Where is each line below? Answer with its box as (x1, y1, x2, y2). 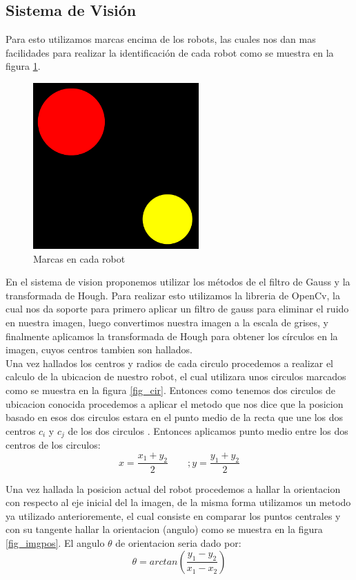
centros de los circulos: (6, 438, 101, 452)
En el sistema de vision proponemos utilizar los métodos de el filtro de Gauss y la (6, 274, 350, 289)
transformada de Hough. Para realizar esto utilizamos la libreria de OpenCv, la (6, 288, 340, 302)
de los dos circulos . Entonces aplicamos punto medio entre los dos (68, 423, 348, 438)
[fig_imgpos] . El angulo (6, 535, 105, 550)
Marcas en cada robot (33, 251, 126, 265)
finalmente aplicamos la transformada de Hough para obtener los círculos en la (6, 328, 338, 343)
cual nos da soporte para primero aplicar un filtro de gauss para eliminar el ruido (6, 301, 349, 316)
